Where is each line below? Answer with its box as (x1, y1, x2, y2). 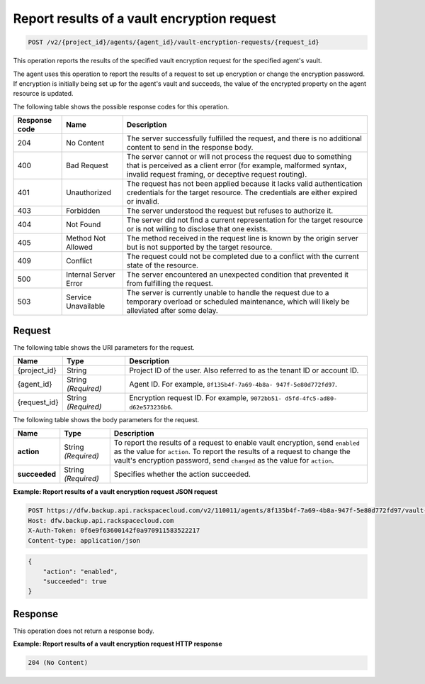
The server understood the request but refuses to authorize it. (126, 206, 334, 216)
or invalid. (126, 197, 159, 206)
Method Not (66, 233, 106, 243)
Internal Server (66, 270, 116, 280)
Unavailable (66, 302, 106, 311)
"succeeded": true (42, 577, 107, 585)
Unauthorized (66, 188, 112, 198)
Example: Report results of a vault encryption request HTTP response (13, 639, 222, 649)
